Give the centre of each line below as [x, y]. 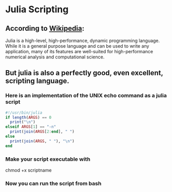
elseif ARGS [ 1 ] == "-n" [31, 127]
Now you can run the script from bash [53, 183]
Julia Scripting [37, 9]
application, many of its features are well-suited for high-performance [79, 51]
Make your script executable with [48, 159]
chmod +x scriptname [28, 170]
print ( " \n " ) [23, 122]
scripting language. [37, 81]
